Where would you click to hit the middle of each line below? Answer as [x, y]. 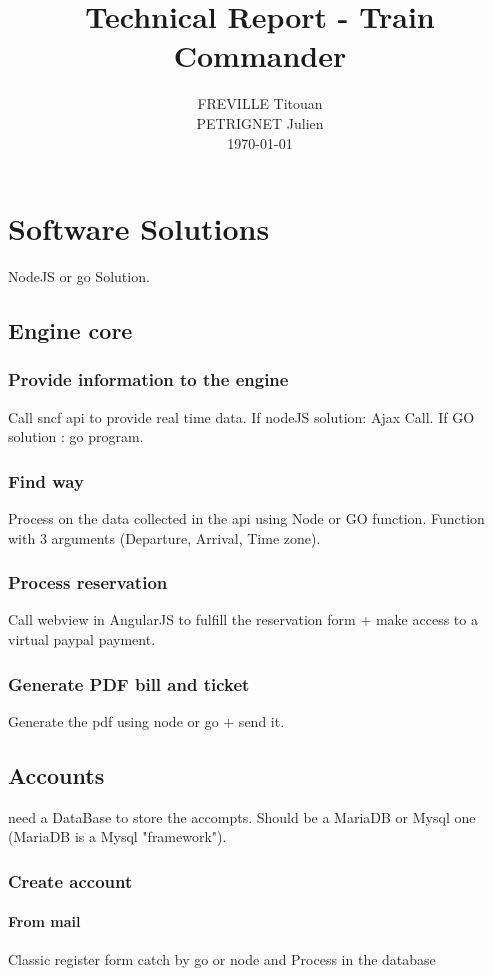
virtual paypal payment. [82, 639]
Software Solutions [139, 228]
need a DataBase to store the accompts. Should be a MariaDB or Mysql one [242, 816]
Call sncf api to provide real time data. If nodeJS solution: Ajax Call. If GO [241, 416]
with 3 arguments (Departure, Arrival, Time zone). [164, 537]
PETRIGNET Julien [260, 122]
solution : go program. [76, 436]
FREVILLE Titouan [260, 103]
